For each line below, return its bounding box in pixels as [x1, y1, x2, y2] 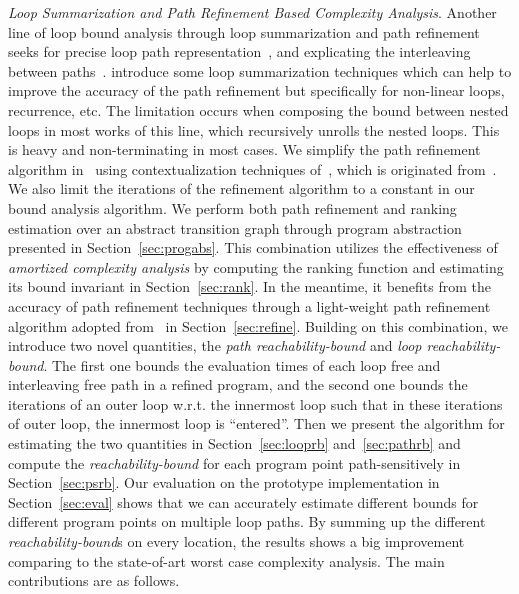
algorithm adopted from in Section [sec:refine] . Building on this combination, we [8, 315, 508, 336]
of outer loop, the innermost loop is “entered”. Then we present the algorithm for [8, 413, 505, 434]
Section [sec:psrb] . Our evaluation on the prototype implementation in [8, 472, 440, 493]
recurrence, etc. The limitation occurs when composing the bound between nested [8, 99, 509, 120]
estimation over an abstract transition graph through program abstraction [8, 217, 462, 238]
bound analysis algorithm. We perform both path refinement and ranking [8, 197, 457, 218]
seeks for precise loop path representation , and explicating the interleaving [8, 41, 471, 62]
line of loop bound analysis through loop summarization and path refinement [8, 21, 480, 42]
